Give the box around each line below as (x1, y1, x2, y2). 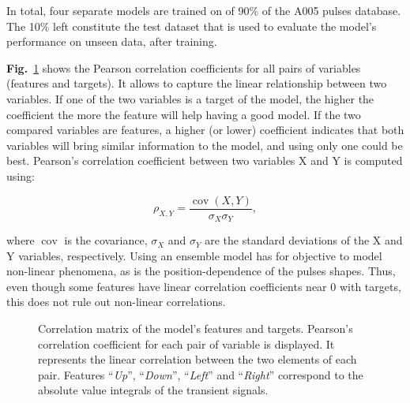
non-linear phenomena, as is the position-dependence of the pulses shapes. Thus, (6, 263, 396, 279)
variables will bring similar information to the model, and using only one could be (6, 136, 403, 153)
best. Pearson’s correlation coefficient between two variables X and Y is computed (6, 152, 403, 169)
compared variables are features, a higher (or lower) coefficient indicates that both (6, 121, 404, 138)
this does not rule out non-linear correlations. (6, 293, 226, 310)
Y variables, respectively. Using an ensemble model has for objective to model (6, 247, 382, 263)
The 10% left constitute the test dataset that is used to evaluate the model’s (6, 17, 377, 34)
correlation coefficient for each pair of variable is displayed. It (38, 335, 335, 352)
